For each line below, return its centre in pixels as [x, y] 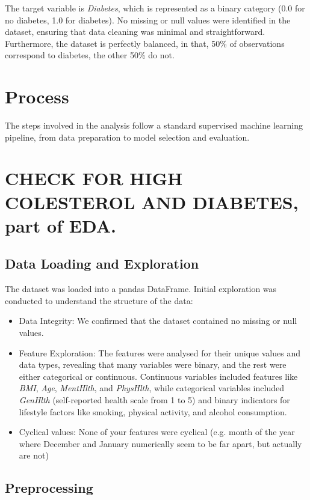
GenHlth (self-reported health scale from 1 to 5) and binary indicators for [154, 399]
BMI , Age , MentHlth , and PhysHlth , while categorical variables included [151, 388]
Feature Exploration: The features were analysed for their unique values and [160, 352]
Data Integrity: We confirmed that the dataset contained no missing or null [158, 321]
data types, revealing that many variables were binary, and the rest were [153, 364]
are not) [34, 455]
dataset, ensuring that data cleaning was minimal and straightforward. [135, 32]
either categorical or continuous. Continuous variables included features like [158, 376]
